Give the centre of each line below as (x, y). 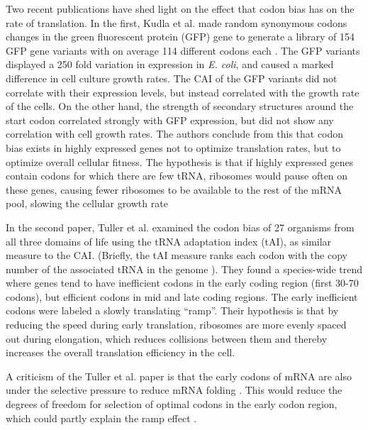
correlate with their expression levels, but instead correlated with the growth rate (183, 92)
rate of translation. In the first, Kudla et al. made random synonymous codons (177, 22)
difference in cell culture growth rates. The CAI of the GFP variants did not (172, 78)
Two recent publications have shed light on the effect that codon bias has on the (180, 9)
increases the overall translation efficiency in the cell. (121, 352)
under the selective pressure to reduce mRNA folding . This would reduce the (174, 390)
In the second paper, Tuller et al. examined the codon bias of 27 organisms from (180, 227)
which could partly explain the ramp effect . (101, 418)
